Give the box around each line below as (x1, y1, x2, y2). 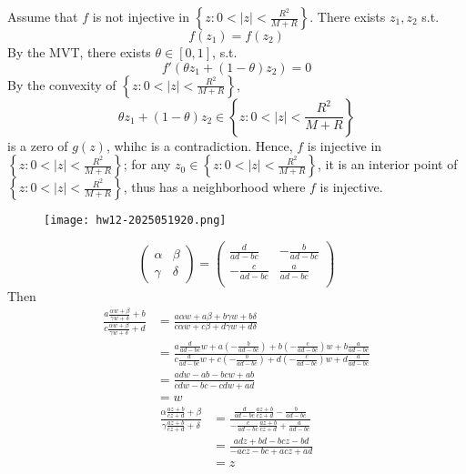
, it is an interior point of (318, 155, 458, 174)
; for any (123, 155, 171, 174)
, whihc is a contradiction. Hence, (106, 136, 293, 155)
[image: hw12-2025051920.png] (44, 214, 227, 227)
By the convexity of (7, 75, 116, 94)
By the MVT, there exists (7, 43, 151, 61)
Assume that (7, 7, 78, 25)
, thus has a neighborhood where (123, 177, 306, 197)
